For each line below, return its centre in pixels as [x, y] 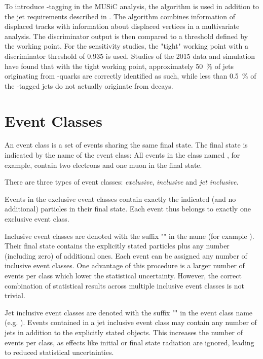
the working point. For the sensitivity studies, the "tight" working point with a [126, 46]
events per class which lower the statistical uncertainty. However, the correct [123, 275]
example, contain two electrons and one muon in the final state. [103, 165]
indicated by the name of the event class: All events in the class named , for [122, 155]
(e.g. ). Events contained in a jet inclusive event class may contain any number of [131, 322]
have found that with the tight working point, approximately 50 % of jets [119, 66]
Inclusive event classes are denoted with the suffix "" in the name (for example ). [129, 236]
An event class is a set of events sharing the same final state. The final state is [126, 145]
